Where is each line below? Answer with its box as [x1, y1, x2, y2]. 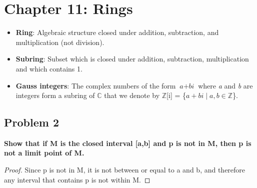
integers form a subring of [15, 90, 95, 100]
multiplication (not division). [15, 36, 104, 47]
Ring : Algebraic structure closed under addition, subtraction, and [15, 27, 219, 37]
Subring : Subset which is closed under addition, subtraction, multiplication [15, 53, 249, 64]
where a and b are [198, 80, 253, 90]
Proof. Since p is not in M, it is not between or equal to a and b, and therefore [4, 164, 245, 175]
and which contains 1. [15, 63, 82, 73]
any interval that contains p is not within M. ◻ [4, 174, 150, 184]
